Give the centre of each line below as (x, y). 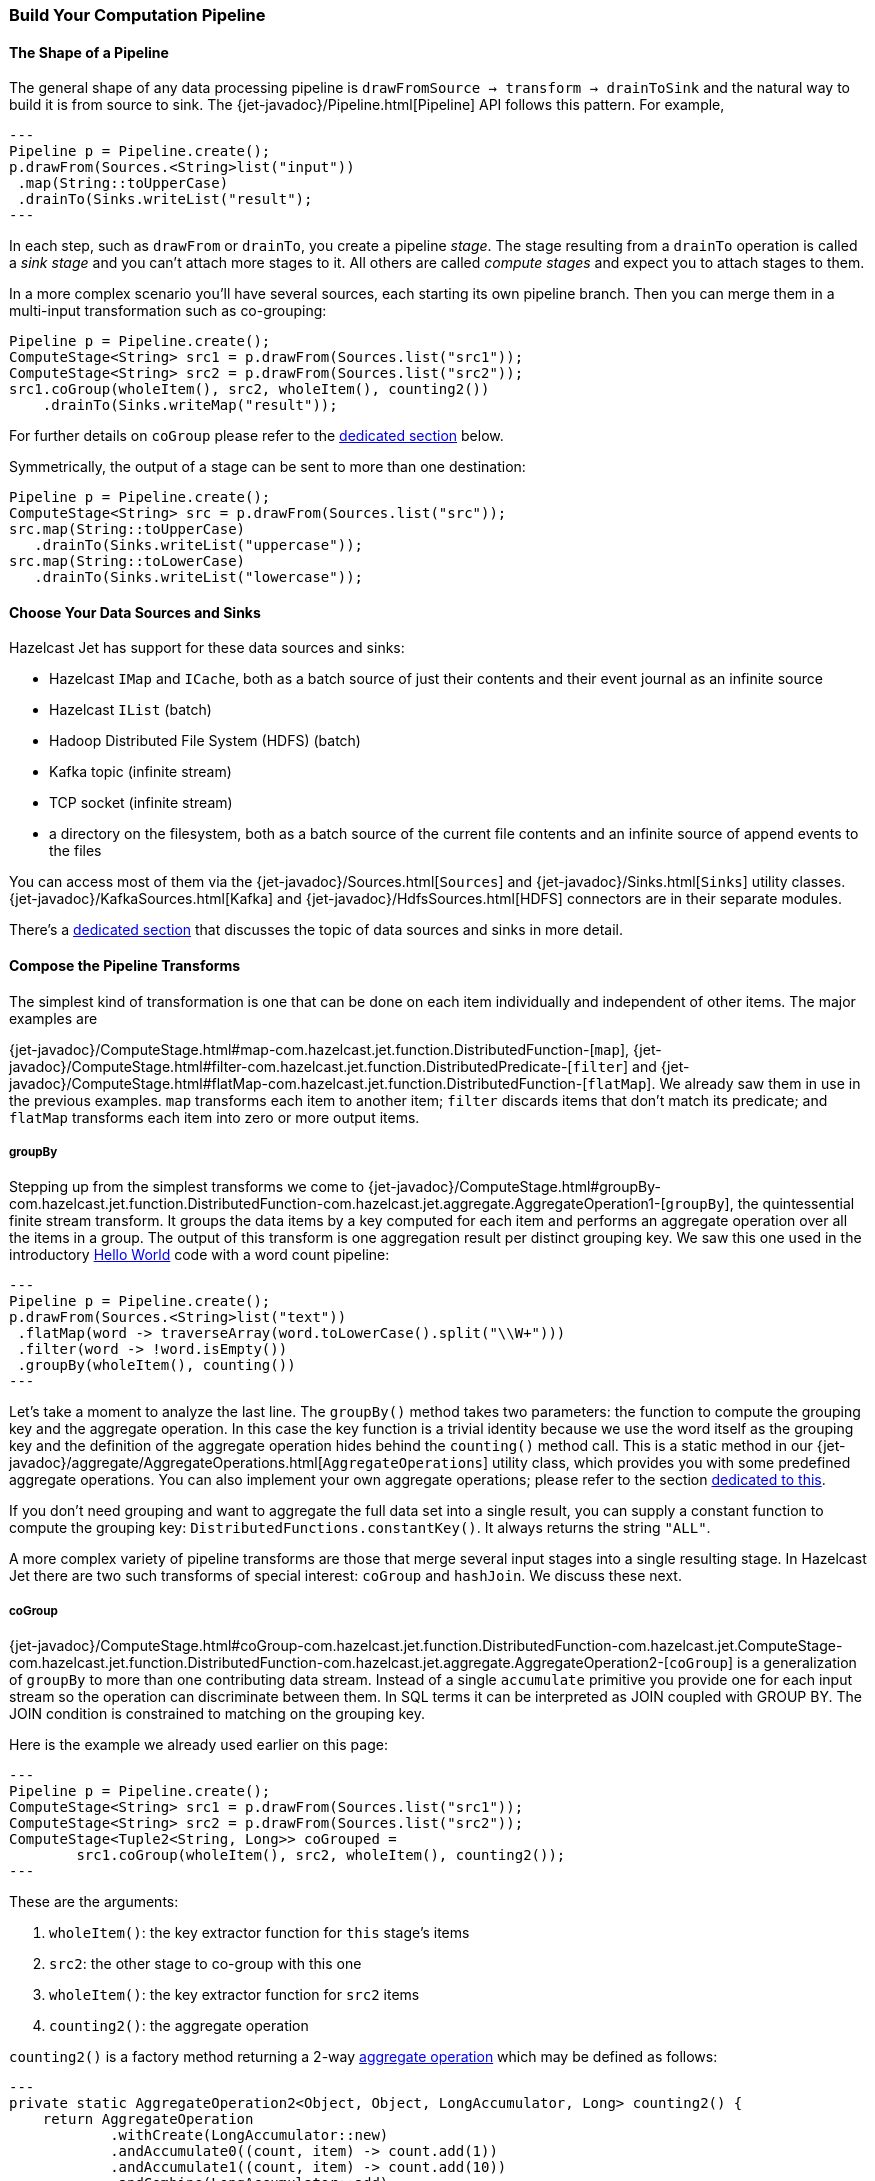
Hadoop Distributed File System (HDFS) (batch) (205, 741)
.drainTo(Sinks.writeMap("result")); (190, 405)
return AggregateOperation (148, 2119)
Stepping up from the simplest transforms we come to (187, 1187)
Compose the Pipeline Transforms (125, 966)
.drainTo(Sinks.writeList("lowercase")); (199, 577)
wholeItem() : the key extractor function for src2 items (234, 1995)
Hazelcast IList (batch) (130, 710)
